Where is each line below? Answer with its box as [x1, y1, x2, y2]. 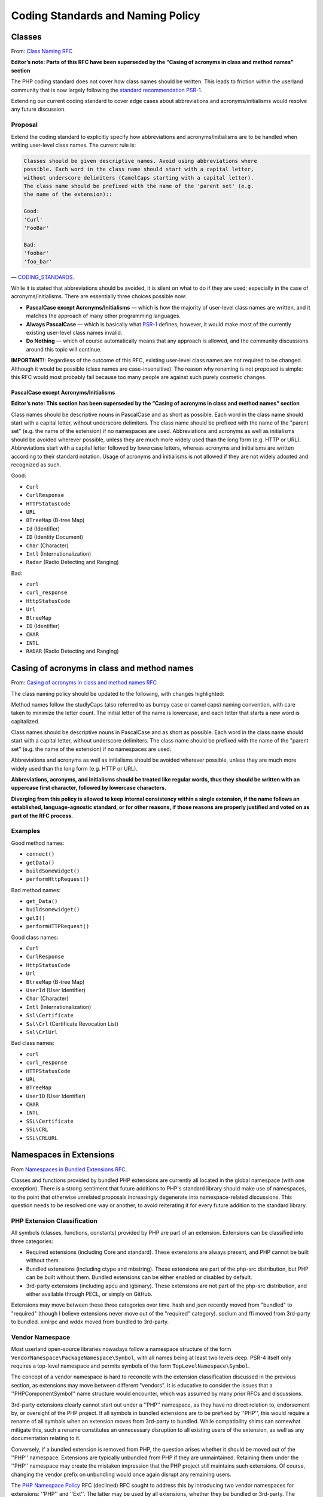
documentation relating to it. [11, 1435, 81, 1442]
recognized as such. [11, 461, 62, 468]
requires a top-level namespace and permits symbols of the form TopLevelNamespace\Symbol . [11, 1362, 250, 1369]
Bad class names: [11, 1040, 55, 1047]
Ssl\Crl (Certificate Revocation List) [26, 1020, 119, 1027]
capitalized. [11, 717, 40, 725]
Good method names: [11, 839, 65, 847]
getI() [26, 914, 45, 922]
